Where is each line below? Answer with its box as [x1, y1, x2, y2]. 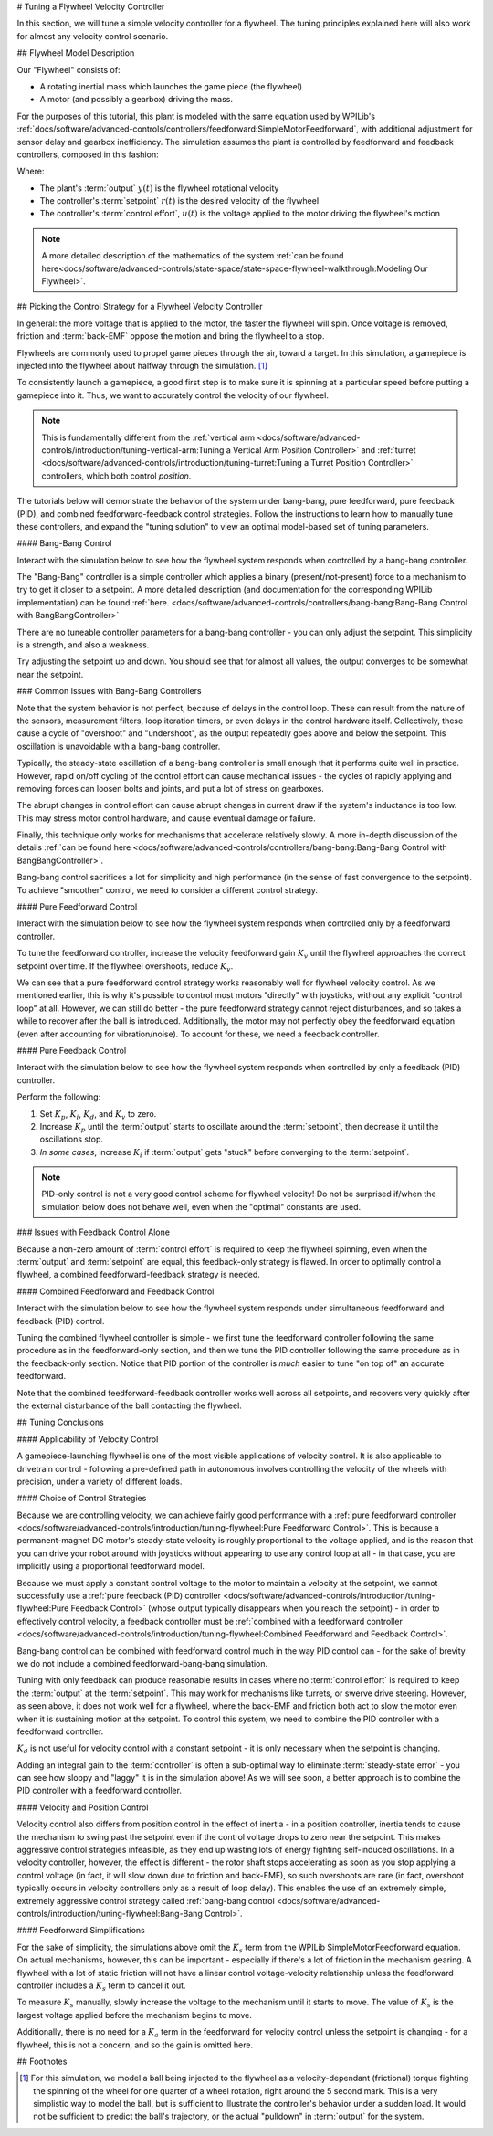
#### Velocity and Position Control [16, 1802, 149, 1813]
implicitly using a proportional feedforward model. [16, 1561, 205, 1572]
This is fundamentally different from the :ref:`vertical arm [41, 432, 256, 443]
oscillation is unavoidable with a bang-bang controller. [16, 741, 221, 752]
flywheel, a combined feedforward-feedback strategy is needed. [16, 1269, 260, 1280]
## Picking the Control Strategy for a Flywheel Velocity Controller [16, 301, 263, 312]
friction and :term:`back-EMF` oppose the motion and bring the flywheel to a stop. [16, 331, 325, 342]
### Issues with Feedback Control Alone [16, 1226, 171, 1237]
